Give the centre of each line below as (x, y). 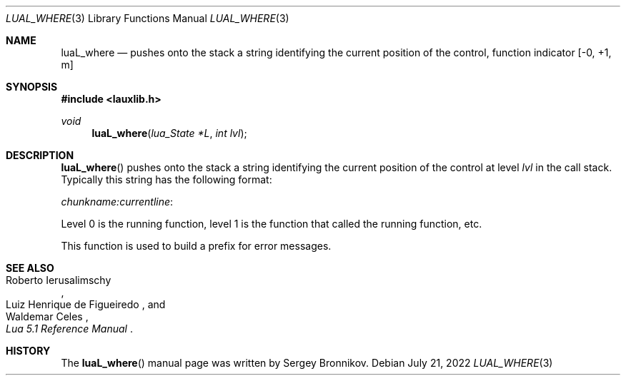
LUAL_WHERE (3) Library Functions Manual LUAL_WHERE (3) (148, 18)
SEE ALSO (30, 268)
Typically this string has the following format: (167, 179)
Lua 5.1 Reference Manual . (69, 329)
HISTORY (28, 351)
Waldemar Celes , (47, 316)
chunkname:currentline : (117, 202)
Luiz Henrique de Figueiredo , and (86, 304)
